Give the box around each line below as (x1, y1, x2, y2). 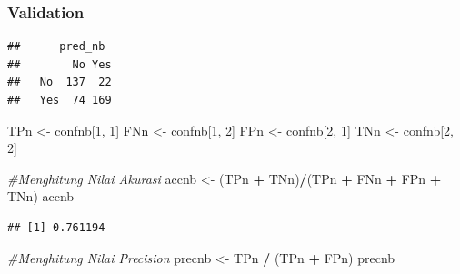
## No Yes (7, 57, 112, 71)
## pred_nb (7, 40, 105, 54)
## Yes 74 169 (7, 94, 112, 107)
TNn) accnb (7, 187, 75, 206)
